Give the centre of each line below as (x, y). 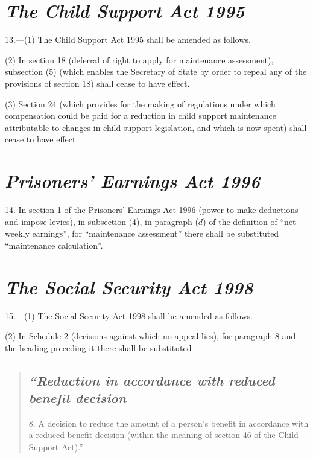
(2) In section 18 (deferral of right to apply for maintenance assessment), (139, 59)
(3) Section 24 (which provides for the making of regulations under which (140, 103)
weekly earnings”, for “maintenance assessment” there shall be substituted (142, 233)
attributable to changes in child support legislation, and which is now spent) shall (156, 127)
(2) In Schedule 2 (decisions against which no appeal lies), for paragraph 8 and (150, 336)
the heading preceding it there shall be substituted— (103, 347)
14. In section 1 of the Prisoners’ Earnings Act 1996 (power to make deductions (152, 209)
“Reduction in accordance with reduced (152, 380)
